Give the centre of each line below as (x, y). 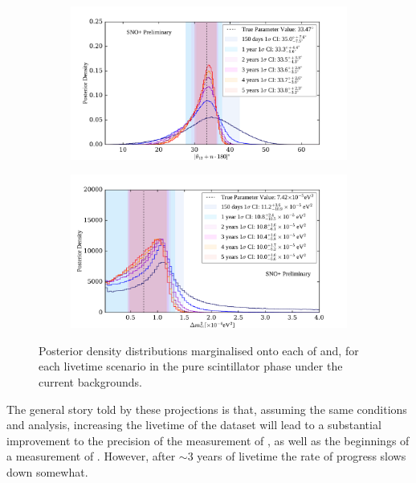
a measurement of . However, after (91, 456)
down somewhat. (47, 471)
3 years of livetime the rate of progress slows (297, 456)
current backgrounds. (90, 382)
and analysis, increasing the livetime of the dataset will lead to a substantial (194, 425)
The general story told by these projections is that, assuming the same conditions (207, 409)
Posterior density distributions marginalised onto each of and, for (199, 350)
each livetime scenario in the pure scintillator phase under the (191, 366)
